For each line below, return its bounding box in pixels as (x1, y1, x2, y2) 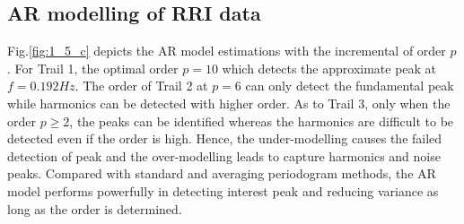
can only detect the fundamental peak (245, 76, 454, 95)
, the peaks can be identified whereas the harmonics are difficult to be (69, 111, 454, 130)
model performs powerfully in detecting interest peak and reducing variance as (7, 181, 439, 200)
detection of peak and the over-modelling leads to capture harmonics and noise (7, 146, 441, 165)
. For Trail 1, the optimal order (7, 58, 179, 77)
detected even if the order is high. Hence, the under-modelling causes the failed (7, 129, 442, 148)
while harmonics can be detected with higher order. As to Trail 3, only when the (7, 93, 451, 112)
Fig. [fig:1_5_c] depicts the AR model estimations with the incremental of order (7, 41, 446, 60)
